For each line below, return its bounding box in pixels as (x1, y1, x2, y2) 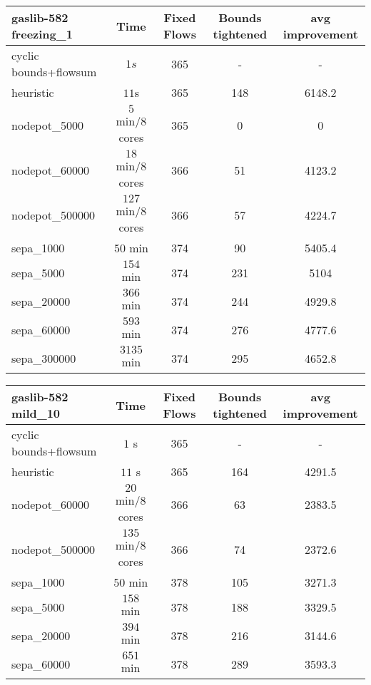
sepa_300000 (11, 349, 76, 366)
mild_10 (11, 405, 61, 421)
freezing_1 (11, 26, 73, 42)
